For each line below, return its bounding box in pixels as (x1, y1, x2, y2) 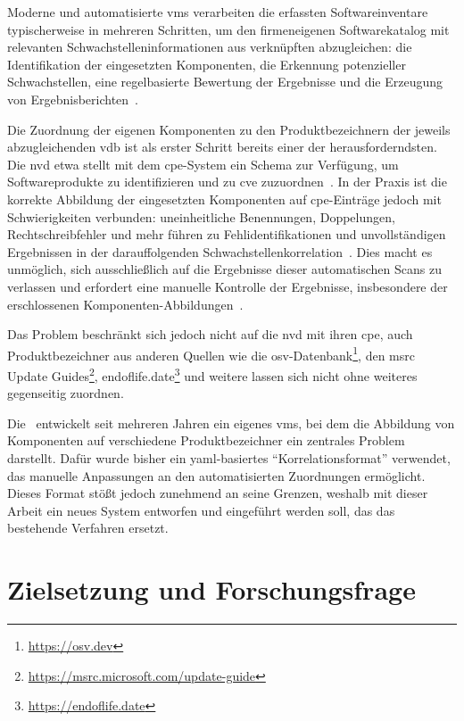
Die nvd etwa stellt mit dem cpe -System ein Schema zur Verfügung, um (7, 154, 399, 173)
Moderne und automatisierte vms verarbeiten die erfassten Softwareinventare (7, 3, 428, 21)
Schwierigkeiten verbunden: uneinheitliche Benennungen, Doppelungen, (7, 207, 395, 226)
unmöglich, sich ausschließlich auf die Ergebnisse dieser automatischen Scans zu (7, 260, 442, 278)
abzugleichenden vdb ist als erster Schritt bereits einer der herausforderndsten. (7, 137, 437, 156)
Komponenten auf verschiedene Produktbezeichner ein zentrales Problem (7, 431, 405, 450)
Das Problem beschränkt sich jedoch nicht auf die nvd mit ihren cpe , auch (7, 325, 413, 344)
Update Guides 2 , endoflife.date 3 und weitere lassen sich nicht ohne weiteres (7, 363, 418, 385)
